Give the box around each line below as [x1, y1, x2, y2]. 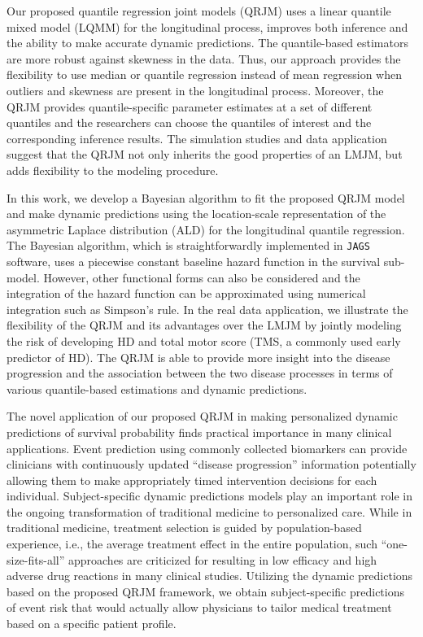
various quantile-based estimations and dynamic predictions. [7, 380, 307, 397]
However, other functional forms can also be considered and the [43, 268, 360, 286]
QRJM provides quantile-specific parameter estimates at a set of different [7, 98, 373, 115]
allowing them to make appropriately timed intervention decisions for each [7, 471, 377, 488]
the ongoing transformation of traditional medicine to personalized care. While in [7, 503, 412, 520]
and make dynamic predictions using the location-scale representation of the [7, 205, 386, 222]
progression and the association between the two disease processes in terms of [7, 364, 393, 382]
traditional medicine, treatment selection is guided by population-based [7, 519, 362, 536]
